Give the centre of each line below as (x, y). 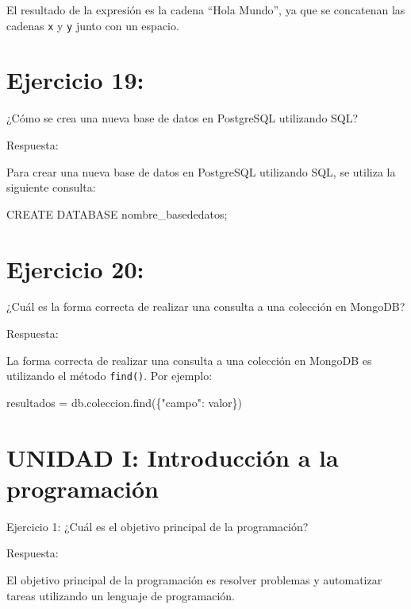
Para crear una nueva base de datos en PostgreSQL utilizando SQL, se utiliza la (201, 171)
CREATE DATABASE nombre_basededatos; (117, 213)
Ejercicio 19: (75, 80)
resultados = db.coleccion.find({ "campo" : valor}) (124, 402)
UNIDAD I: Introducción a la (173, 457)
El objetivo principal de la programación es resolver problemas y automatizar (194, 580)
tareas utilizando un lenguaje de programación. (121, 595)
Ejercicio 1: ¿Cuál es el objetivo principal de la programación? (157, 526)
